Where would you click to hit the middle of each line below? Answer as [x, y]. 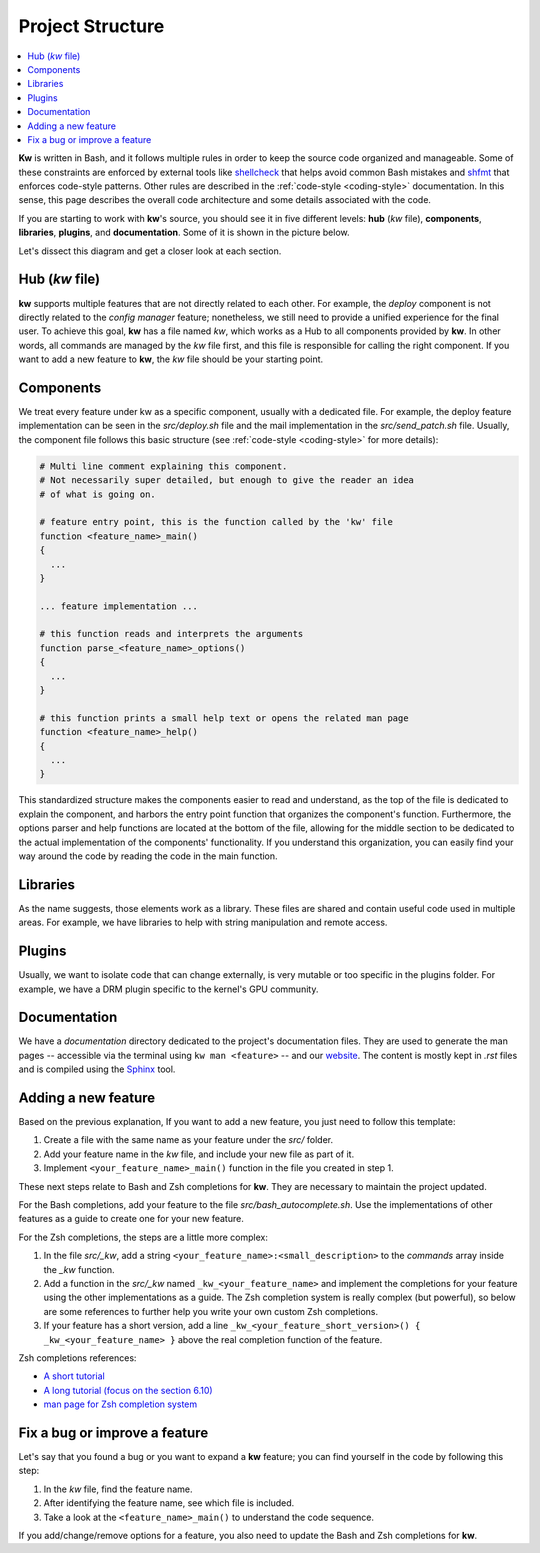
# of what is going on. [98, 494]
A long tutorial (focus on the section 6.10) [128, 1390]
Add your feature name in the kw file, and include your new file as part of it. [199, 1154]
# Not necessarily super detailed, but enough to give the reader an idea [227, 480]
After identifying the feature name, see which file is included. [169, 1503]
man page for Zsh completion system [120, 1404]
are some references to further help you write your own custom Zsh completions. [211, 1311]
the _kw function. [79, 1269]
